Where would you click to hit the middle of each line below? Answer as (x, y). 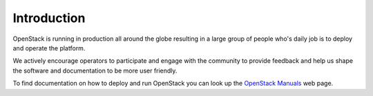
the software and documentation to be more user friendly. (95, 70)
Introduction (49, 18)
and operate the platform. (49, 48)
